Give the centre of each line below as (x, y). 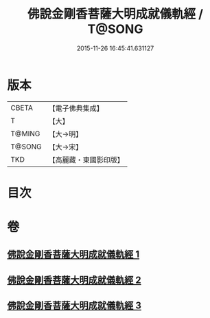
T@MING (25, 134)
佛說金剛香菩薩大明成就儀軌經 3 (74, 306)
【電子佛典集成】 (76, 108)
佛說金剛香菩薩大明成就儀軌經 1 (73, 254)
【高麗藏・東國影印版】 (86, 160)
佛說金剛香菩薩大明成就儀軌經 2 (74, 280)
